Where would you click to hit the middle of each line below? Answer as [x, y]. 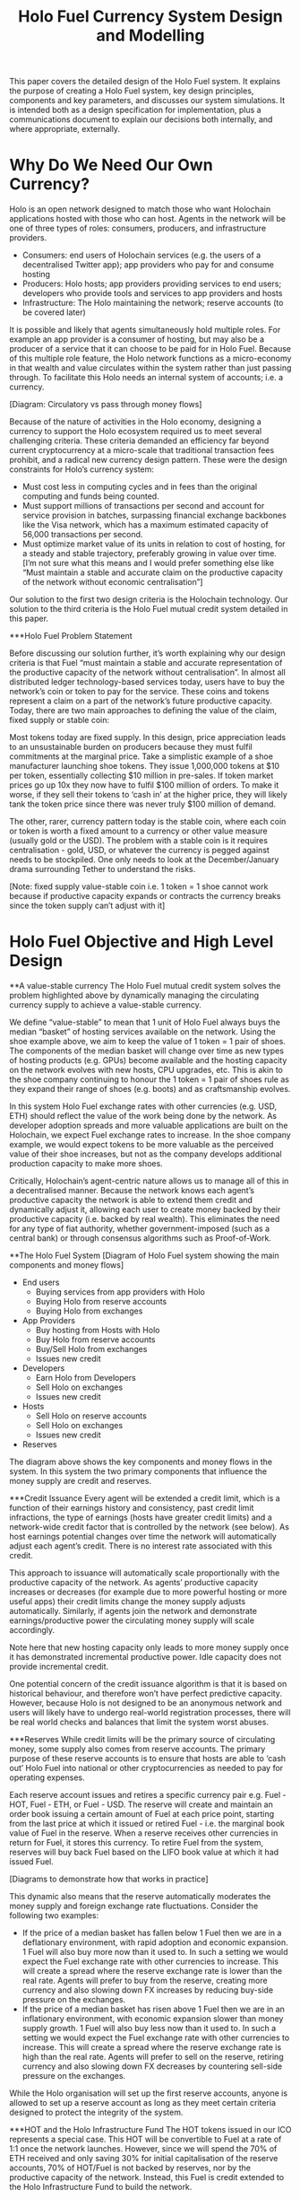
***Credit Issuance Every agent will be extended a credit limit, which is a [145, 1498]
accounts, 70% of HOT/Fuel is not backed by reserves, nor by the [130, 2168]
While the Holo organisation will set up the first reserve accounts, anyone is [149, 2093]
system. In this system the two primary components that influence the [138, 1471]
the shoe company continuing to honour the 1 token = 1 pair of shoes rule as [149, 1079]
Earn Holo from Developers [86, 1378]
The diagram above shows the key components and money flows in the [141, 1462]
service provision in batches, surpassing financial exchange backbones [154, 515]
